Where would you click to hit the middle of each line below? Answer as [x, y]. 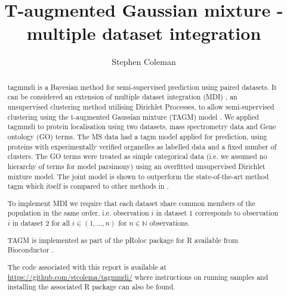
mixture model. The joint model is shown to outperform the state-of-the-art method [138, 176]
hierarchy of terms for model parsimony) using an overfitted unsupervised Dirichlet [136, 166]
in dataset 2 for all [41, 223]
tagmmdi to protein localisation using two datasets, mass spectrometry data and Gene [142, 127]
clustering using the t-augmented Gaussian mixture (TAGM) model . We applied [133, 116]
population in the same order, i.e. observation [78, 213]
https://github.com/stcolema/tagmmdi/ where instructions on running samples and [138, 277]
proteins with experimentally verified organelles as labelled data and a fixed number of [142, 146]
